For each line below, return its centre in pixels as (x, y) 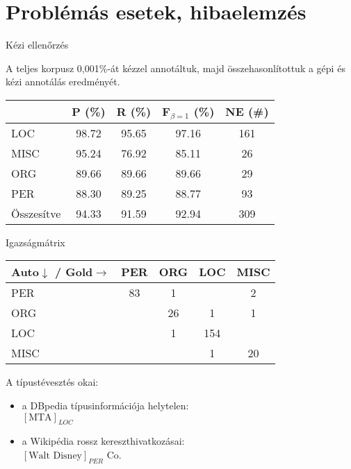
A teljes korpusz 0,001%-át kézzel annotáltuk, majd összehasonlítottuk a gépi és (175, 68)
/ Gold (74, 272)
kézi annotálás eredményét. (63, 82)
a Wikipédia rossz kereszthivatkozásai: (103, 441)
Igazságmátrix (35, 242)
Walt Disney (55, 456)
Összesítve (36, 213)
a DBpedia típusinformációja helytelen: (105, 406)
